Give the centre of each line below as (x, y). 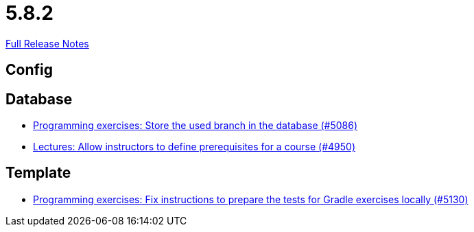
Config (29, 70)
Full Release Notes (47, 43)
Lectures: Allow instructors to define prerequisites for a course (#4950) (194, 147)
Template (38, 173)
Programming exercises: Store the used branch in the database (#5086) (195, 126)
